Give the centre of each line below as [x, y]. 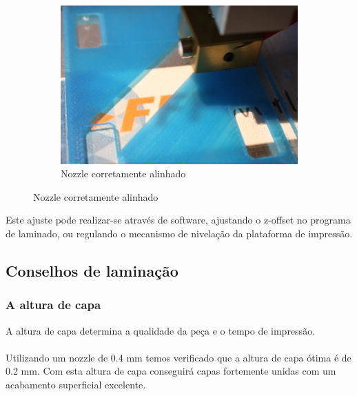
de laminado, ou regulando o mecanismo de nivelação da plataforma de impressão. [179, 233]
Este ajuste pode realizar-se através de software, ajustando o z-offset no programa [178, 220]
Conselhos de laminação [92, 270]
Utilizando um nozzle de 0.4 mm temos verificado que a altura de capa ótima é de [178, 357]
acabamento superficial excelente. [76, 384]
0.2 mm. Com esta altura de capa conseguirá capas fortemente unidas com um [171, 371]
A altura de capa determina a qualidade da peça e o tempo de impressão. [161, 330]
